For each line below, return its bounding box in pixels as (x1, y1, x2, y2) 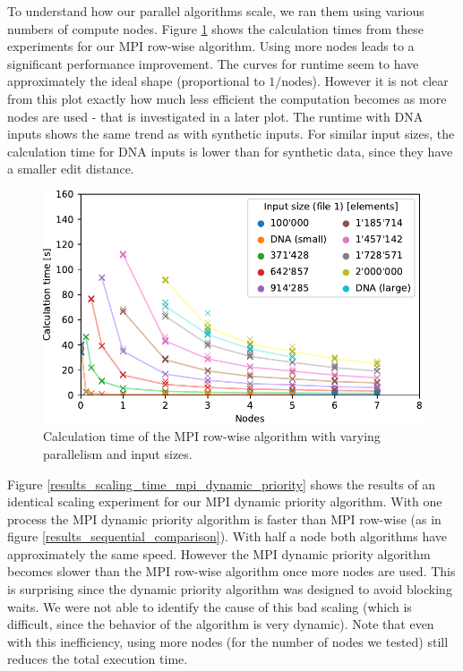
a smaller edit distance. (7, 159, 134, 178)
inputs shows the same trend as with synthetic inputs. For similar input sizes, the (7, 124, 455, 143)
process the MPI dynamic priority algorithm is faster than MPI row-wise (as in (7, 509, 442, 528)
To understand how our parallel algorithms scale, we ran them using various (7, 2, 424, 20)
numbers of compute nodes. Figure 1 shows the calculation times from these (7, 19, 424, 38)
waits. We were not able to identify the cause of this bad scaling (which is (7, 597, 412, 616)
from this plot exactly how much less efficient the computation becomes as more (7, 89, 447, 107)
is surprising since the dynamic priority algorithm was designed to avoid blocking (7, 580, 452, 599)
